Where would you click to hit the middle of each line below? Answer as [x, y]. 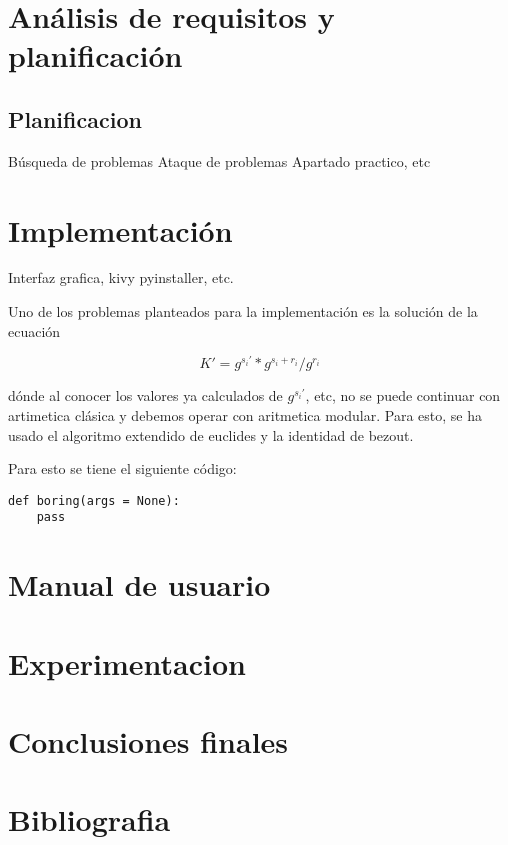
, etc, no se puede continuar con [403, 395]
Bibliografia [89, 819]
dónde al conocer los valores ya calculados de [145, 395]
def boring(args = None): [94, 500]
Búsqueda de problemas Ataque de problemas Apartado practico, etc [219, 160]
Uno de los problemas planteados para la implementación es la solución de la [243, 311]
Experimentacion [127, 662]
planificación [95, 55]
